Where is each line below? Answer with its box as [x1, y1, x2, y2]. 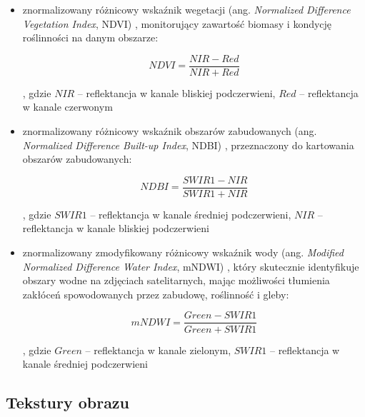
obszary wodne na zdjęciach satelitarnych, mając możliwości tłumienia [22, 273, 330, 288]
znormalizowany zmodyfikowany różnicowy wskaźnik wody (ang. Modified [22, 245, 344, 260]
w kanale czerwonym [22, 99, 113, 114]
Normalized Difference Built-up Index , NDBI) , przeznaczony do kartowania [22, 137, 354, 152]
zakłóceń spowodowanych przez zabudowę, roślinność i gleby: [22, 286, 289, 301]
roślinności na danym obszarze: [22, 30, 159, 45]
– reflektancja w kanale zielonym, [85, 342, 231, 357]
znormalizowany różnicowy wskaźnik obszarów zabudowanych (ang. [22, 124, 317, 139]
